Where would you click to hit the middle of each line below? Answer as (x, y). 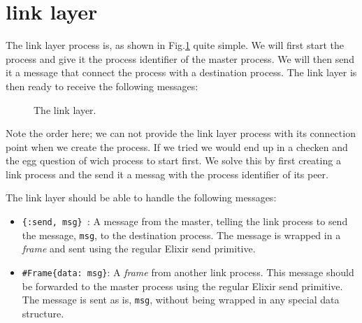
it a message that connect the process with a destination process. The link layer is (181, 72)
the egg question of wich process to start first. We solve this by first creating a (173, 160)
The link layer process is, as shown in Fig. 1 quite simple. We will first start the (175, 45)
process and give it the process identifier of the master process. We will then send (180, 58)
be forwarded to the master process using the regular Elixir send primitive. (182, 286)
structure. (43, 313)
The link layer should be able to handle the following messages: (141, 198)
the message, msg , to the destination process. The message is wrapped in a (181, 235)
